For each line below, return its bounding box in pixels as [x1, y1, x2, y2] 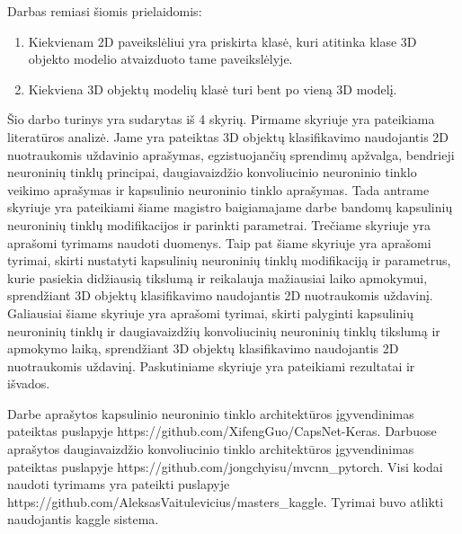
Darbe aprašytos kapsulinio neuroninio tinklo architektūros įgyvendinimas [7, 404, 414, 423]
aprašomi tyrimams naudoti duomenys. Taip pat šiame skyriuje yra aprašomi [7, 233, 431, 252]
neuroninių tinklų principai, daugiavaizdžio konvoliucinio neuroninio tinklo [7, 163, 417, 182]
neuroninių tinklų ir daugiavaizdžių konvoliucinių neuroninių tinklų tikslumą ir [7, 321, 440, 340]
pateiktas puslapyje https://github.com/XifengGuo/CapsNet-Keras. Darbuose [7, 422, 437, 441]
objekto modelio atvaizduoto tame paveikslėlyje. [28, 49, 293, 68]
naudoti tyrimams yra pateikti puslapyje [7, 475, 230, 494]
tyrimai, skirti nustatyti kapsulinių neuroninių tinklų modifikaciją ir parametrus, [7, 251, 451, 270]
